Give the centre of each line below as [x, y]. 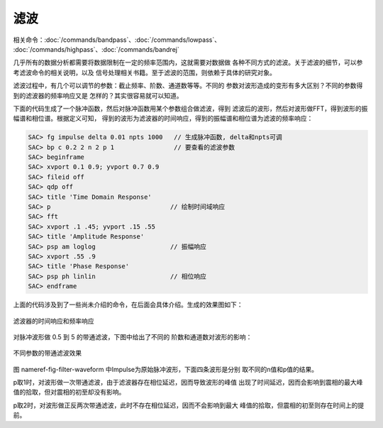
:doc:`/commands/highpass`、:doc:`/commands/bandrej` [96, 49]
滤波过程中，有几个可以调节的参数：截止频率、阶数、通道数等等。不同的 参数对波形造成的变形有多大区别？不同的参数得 [188, 86]
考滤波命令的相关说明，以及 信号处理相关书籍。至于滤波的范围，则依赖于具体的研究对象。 [144, 72]
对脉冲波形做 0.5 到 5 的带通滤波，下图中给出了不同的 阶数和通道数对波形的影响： [133, 336]
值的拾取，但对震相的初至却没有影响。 [69, 392]
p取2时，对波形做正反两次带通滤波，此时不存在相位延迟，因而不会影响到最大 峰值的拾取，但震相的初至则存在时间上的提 [189, 405]
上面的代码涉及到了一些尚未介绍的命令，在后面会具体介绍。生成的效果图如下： [128, 304]
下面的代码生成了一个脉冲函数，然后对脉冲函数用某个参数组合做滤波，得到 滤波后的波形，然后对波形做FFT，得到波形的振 [190, 108]
